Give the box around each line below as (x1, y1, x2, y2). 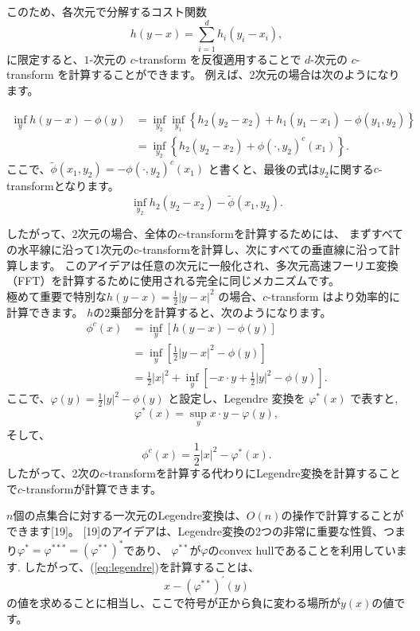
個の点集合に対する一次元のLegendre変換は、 (13, 507, 247, 524)
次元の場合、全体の (77, 225, 178, 242)
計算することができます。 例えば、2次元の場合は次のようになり (68, 66, 400, 83)
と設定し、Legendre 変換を (168, 390, 305, 407)
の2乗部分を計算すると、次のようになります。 (93, 303, 332, 320)
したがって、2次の (6, 465, 100, 481)
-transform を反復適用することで (134, 50, 301, 67)
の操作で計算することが (281, 507, 404, 524)
